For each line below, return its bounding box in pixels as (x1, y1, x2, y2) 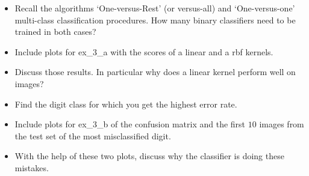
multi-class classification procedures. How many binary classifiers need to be (14, 13, 296, 26)
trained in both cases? (14, 25, 96, 38)
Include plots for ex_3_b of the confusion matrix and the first (14, 118, 246, 130)
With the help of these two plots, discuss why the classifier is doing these (14, 150, 284, 162)
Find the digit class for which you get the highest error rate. (14, 97, 237, 110)
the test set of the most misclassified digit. (14, 129, 171, 142)
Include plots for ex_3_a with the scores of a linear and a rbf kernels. (14, 45, 273, 58)
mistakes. (14, 161, 49, 174)
